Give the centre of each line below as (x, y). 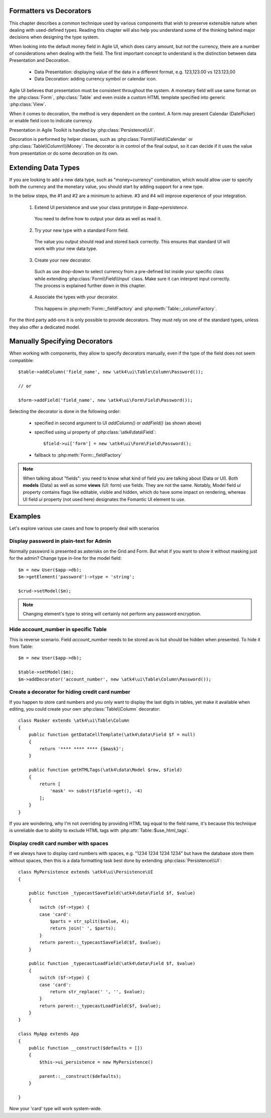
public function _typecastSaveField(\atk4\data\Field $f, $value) (112, 893)
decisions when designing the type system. (54, 37)
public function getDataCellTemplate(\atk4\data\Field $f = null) (112, 735)
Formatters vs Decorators (50, 11)
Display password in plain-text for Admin (60, 541)
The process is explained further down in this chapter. (90, 285)
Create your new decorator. (63, 260)
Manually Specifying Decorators (61, 341)
